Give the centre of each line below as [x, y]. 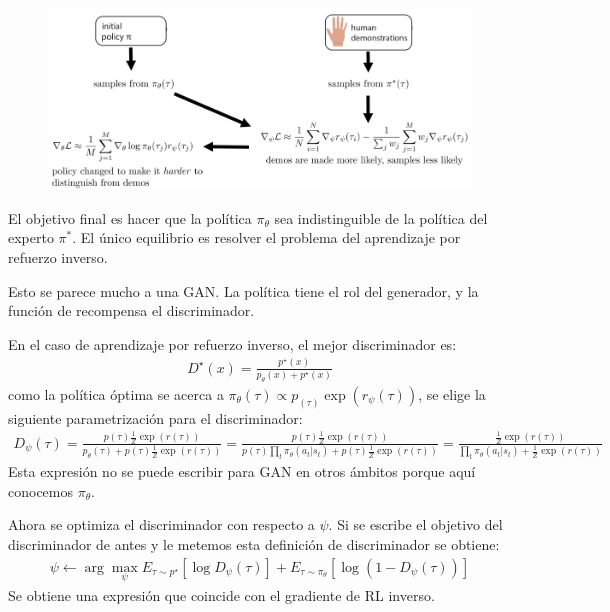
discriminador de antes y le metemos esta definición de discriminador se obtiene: [254, 543]
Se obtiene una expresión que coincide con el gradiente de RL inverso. [221, 594]
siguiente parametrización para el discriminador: [155, 417]
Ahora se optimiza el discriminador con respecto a [161, 524]
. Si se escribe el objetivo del [415, 524]
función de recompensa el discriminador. [131, 310]
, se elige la [452, 393]
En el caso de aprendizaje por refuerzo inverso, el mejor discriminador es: [232, 343]
